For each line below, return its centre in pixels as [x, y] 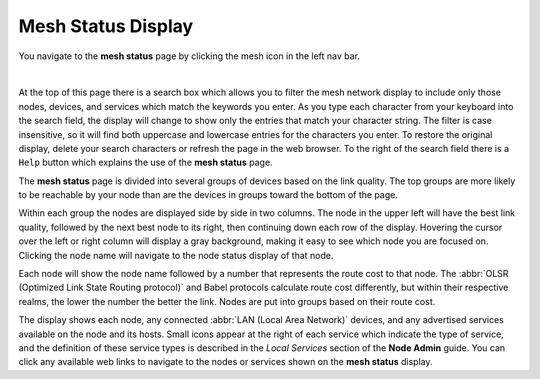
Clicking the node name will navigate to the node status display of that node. [176, 255]
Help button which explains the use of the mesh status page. [146, 162]
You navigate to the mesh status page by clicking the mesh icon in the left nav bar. [189, 56]
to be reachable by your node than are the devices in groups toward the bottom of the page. [208, 195]
